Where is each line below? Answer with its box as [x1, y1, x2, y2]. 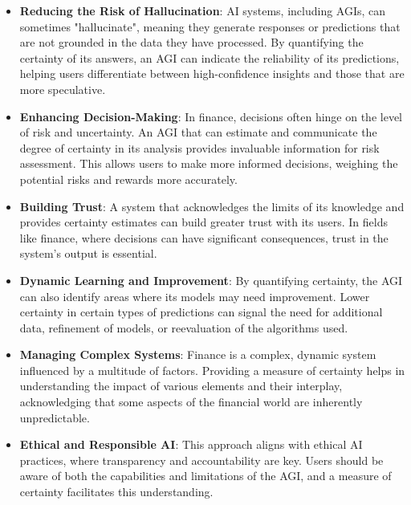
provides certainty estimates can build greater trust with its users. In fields [19, 214, 388, 230]
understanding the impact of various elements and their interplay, [19, 377, 343, 394]
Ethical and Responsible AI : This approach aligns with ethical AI [19, 436, 363, 453]
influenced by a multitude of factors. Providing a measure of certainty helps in [19, 361, 405, 378]
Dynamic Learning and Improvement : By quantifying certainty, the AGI [19, 271, 403, 288]
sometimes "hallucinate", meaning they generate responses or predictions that [19, 18, 401, 35]
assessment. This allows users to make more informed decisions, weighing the [19, 155, 398, 172]
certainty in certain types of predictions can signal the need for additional [19, 303, 383, 320]
